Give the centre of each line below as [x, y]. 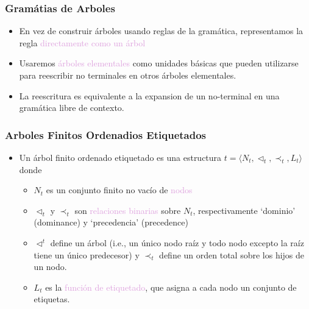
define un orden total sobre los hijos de [232, 254]
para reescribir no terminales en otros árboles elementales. [128, 75]
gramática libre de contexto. [72, 108]
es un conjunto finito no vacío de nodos [119, 190]
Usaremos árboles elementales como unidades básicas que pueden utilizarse [159, 63]
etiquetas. [52, 299]
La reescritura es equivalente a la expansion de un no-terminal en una [149, 95]
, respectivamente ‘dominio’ [244, 210]
